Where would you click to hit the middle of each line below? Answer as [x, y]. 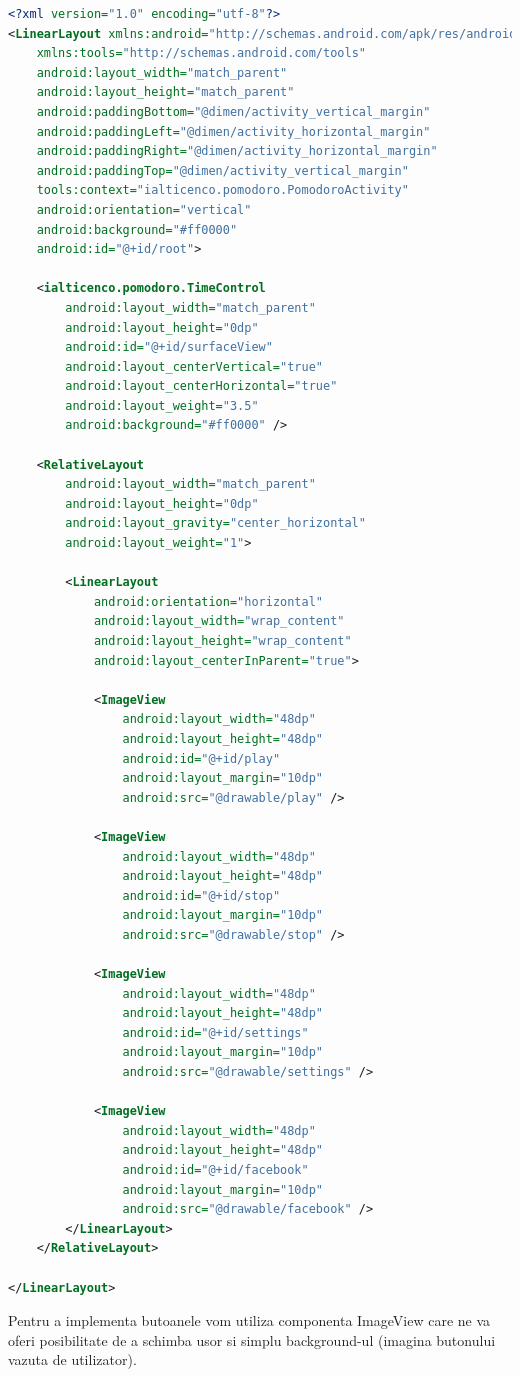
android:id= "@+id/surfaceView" [169, 347]
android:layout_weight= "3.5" [162, 405]
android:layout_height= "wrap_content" [222, 641]
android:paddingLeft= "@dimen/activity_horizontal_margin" [233, 131]
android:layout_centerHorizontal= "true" [201, 386]
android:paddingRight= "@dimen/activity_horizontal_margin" [237, 151]
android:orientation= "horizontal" [208, 601]
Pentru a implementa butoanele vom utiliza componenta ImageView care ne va [249, 1320]
